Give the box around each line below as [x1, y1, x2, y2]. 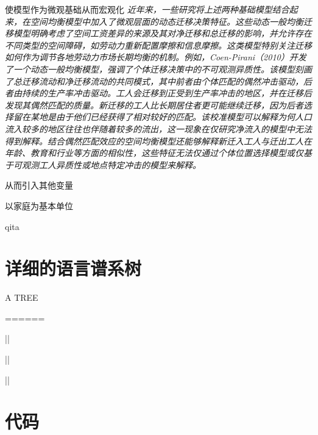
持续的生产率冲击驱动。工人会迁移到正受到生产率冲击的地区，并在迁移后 [21, 87, 312, 99]
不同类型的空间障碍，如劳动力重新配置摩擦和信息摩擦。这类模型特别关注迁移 [5, 38, 312, 51]
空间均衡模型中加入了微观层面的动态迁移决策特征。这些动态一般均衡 [30, 15, 303, 27]
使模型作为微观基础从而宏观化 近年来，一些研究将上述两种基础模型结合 [5, 3, 289, 15]
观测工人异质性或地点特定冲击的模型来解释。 [21, 158, 201, 171]
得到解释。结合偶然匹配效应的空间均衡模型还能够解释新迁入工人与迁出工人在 [5, 134, 312, 147]
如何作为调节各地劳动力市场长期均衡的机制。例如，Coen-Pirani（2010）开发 [5, 51, 306, 63]
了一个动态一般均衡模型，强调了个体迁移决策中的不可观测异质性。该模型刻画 [5, 62, 312, 75]
